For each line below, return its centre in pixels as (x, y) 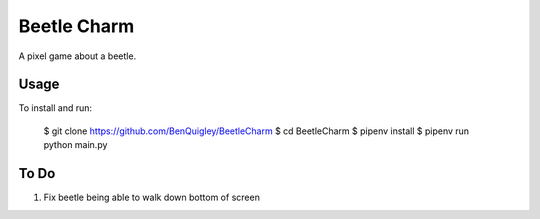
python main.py (75, 145)
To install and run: (55, 108)
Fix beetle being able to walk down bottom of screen (151, 197)
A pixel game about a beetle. (77, 56)
